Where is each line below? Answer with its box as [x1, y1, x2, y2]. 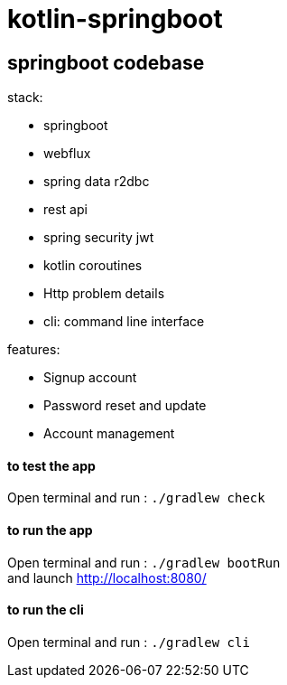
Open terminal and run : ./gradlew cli [7, 633, 250, 650]
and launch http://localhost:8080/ [7, 569, 207, 586]
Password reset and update [43, 398, 207, 414]
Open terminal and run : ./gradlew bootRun [7, 554, 281, 570]
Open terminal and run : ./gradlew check [7, 490, 265, 506]
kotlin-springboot [7, 4, 223, 34]
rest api [43, 202, 88, 218]
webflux [43, 145, 91, 162]
